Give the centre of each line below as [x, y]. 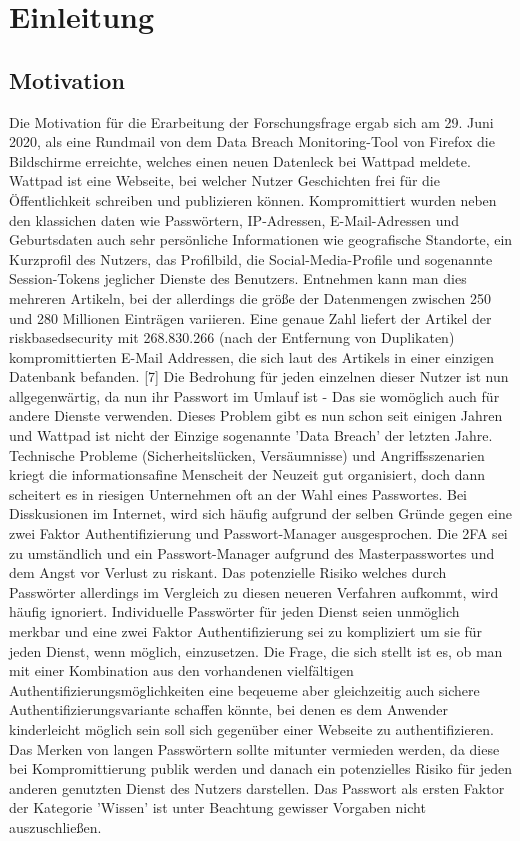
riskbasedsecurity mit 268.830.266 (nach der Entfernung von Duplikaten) [232, 337]
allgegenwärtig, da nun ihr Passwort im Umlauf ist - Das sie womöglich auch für [254, 395]
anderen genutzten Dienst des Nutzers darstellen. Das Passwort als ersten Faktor [257, 787]
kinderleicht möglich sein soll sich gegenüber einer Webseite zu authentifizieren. [251, 728]
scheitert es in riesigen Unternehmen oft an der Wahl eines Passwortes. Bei [238, 493]
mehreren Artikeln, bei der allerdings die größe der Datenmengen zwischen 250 [250, 297]
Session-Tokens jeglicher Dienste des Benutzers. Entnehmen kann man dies [238, 278]
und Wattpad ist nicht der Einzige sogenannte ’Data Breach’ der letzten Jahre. [251, 435]
